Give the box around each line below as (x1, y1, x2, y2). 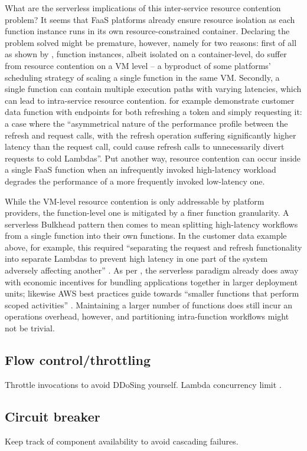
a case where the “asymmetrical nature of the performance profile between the (5, 117, 288, 129)
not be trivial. (5, 322, 55, 334)
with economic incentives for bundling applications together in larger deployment (5, 275, 298, 288)
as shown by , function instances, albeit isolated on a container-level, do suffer (5, 48, 287, 60)
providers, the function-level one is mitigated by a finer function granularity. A (5, 206, 289, 219)
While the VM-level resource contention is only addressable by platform (5, 195, 264, 207)
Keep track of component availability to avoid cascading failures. (5, 434, 239, 447)
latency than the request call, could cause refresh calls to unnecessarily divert (5, 140, 285, 153)
